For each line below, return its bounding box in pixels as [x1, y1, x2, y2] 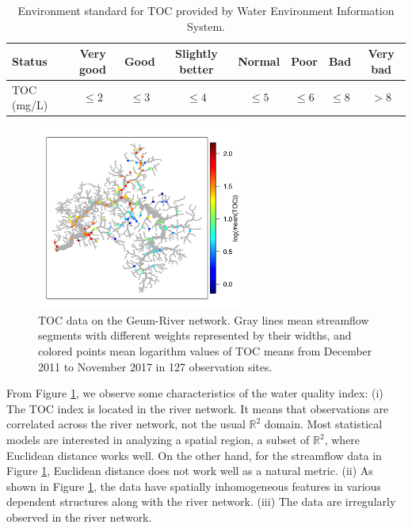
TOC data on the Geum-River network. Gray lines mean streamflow [38, 311, 369, 328]
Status [12, 52, 48, 69]
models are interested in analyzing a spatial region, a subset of [6, 431, 310, 447]
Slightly [175, 45, 218, 62]
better [179, 60, 214, 77]
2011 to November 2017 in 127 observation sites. [38, 358, 273, 374]
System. [187, 17, 225, 34]
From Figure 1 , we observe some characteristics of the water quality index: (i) [6, 385, 383, 401]
